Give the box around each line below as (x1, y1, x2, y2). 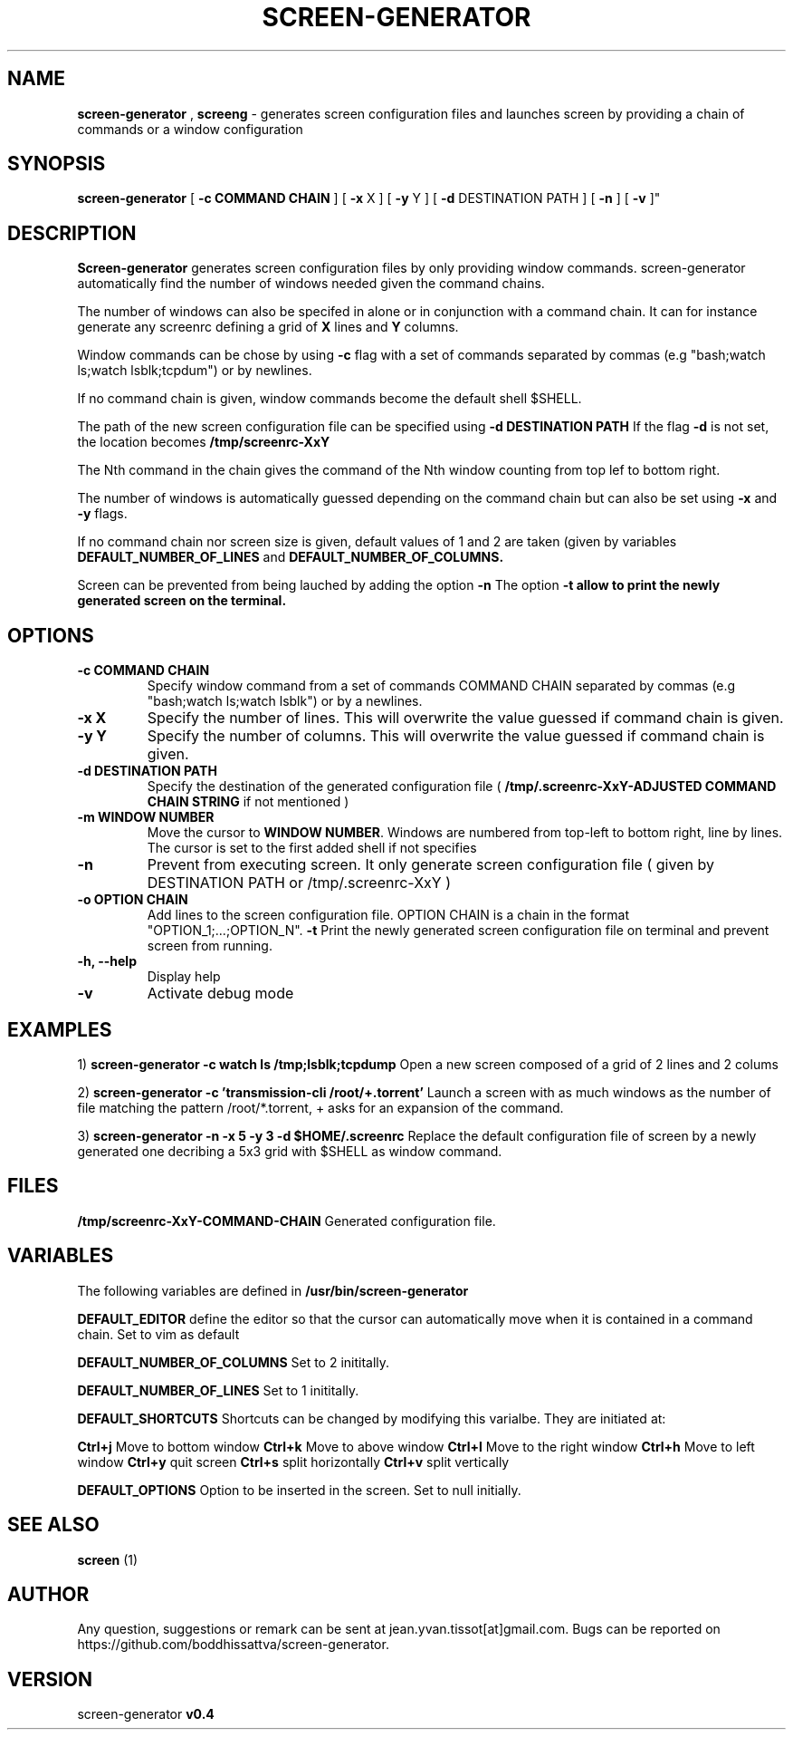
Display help (147, 969, 221, 985)
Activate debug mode (147, 984, 294, 1003)
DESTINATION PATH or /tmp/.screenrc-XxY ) (147, 873, 452, 893)
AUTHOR (7, 1582, 90, 1606)
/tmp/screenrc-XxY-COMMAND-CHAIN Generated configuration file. (77, 1212, 496, 1229)
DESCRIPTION (7, 221, 137, 245)
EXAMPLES (7, 1018, 112, 1041)
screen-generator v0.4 (77, 1706, 215, 1723)
